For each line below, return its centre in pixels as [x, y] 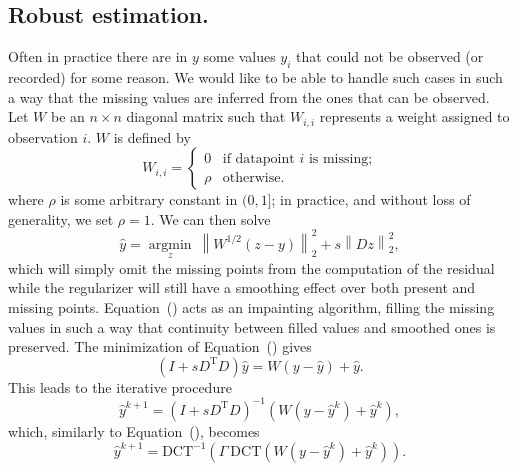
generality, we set [61, 218]
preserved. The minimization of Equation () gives [160, 346]
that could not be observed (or [390, 56]
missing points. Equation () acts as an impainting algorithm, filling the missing [251, 307]
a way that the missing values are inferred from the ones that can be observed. [249, 96]
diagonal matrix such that [206, 116]
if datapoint [258, 158]
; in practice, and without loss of [371, 199]
